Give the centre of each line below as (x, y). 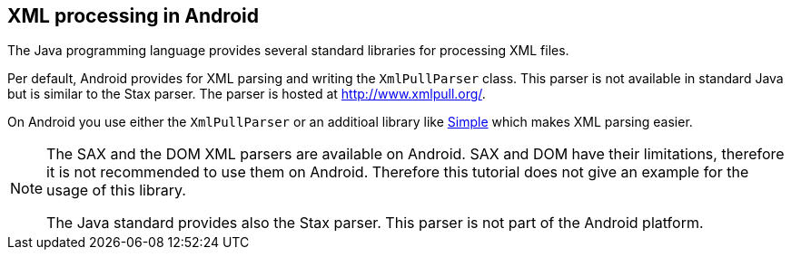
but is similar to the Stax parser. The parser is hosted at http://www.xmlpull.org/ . (247, 94)
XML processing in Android (133, 16)
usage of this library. (116, 190)
